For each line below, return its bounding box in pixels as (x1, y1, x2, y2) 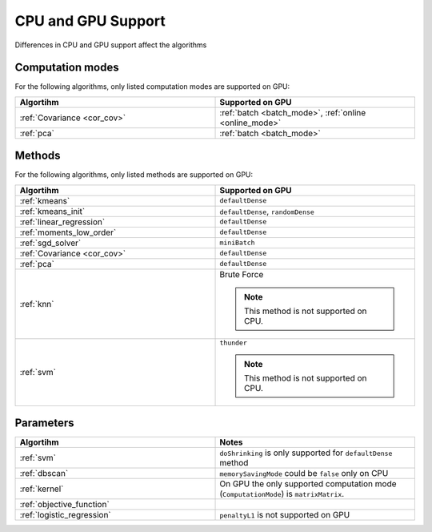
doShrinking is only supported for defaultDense (219, 447, 393, 458)
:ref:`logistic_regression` (19, 510, 111, 521)
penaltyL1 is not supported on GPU (219, 510, 350, 521)
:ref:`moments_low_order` (19, 227, 117, 238)
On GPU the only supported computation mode (219, 478, 397, 490)
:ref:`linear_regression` (19, 216, 106, 228)
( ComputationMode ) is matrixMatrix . (219, 489, 345, 500)
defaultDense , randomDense (219, 205, 315, 216)
